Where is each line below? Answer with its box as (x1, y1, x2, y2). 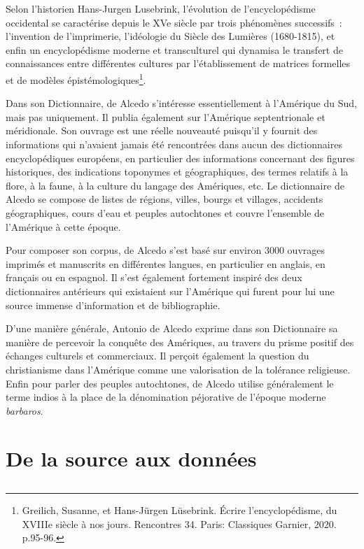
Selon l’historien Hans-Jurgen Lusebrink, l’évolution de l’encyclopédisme (6, 1, 316, 15)
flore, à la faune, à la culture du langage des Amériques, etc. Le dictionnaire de (6, 178, 344, 192)
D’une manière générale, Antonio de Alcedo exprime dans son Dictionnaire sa (6, 321, 338, 336)
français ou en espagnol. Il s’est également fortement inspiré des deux (6, 270, 302, 285)
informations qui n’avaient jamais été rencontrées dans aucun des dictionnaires (6, 137, 342, 151)
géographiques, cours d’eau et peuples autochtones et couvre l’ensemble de (6, 205, 325, 220)
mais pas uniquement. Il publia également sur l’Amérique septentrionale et (6, 109, 325, 124)
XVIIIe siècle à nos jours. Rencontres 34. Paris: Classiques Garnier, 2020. (22, 516, 337, 531)
